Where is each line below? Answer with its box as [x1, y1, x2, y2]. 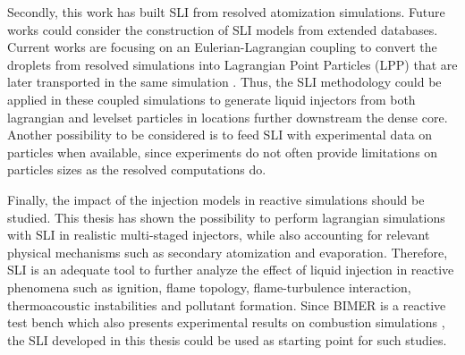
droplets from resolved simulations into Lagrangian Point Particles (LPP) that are [7, 55, 458, 73]
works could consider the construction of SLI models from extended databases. [7, 20, 438, 38]
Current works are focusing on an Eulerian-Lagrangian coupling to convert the [7, 38, 437, 56]
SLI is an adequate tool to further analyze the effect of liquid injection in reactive [7, 260, 454, 279]
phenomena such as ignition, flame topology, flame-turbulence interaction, [7, 277, 411, 296]
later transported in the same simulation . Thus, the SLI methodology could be [7, 72, 442, 91]
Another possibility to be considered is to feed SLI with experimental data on [7, 125, 433, 144]
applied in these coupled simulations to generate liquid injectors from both [7, 89, 416, 108]
